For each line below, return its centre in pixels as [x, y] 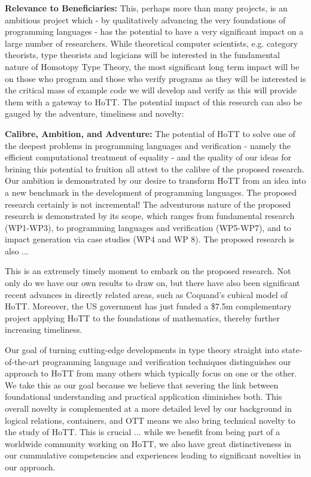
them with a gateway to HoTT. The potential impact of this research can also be [153, 101]
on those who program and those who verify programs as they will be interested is [155, 78]
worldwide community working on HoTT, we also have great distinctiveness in [148, 443]
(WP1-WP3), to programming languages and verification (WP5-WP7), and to [148, 227]
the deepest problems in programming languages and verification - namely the [148, 145]
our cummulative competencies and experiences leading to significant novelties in [153, 455]
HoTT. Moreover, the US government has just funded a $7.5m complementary [148, 306]
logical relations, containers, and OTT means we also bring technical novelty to [150, 420]
